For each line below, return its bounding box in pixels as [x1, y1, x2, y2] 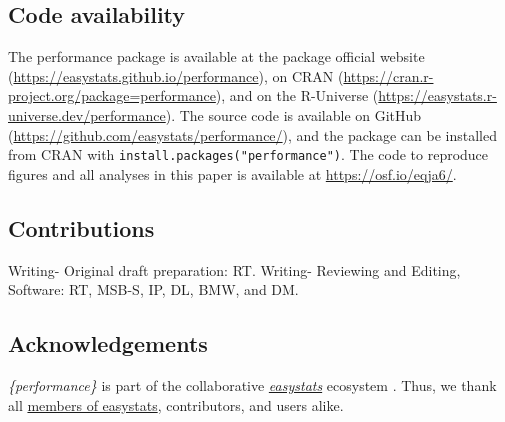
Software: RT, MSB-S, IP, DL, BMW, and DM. [8, 279, 299, 300]
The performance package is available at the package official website [8, 46, 425, 67]
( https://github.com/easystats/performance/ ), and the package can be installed [8, 124, 497, 145]
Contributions [8, 212, 155, 243]
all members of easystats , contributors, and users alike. [8, 394, 344, 415]
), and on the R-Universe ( [215, 85, 379, 106]
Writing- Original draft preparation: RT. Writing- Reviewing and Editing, [8, 259, 461, 280]
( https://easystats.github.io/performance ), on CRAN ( [8, 65, 344, 86]
